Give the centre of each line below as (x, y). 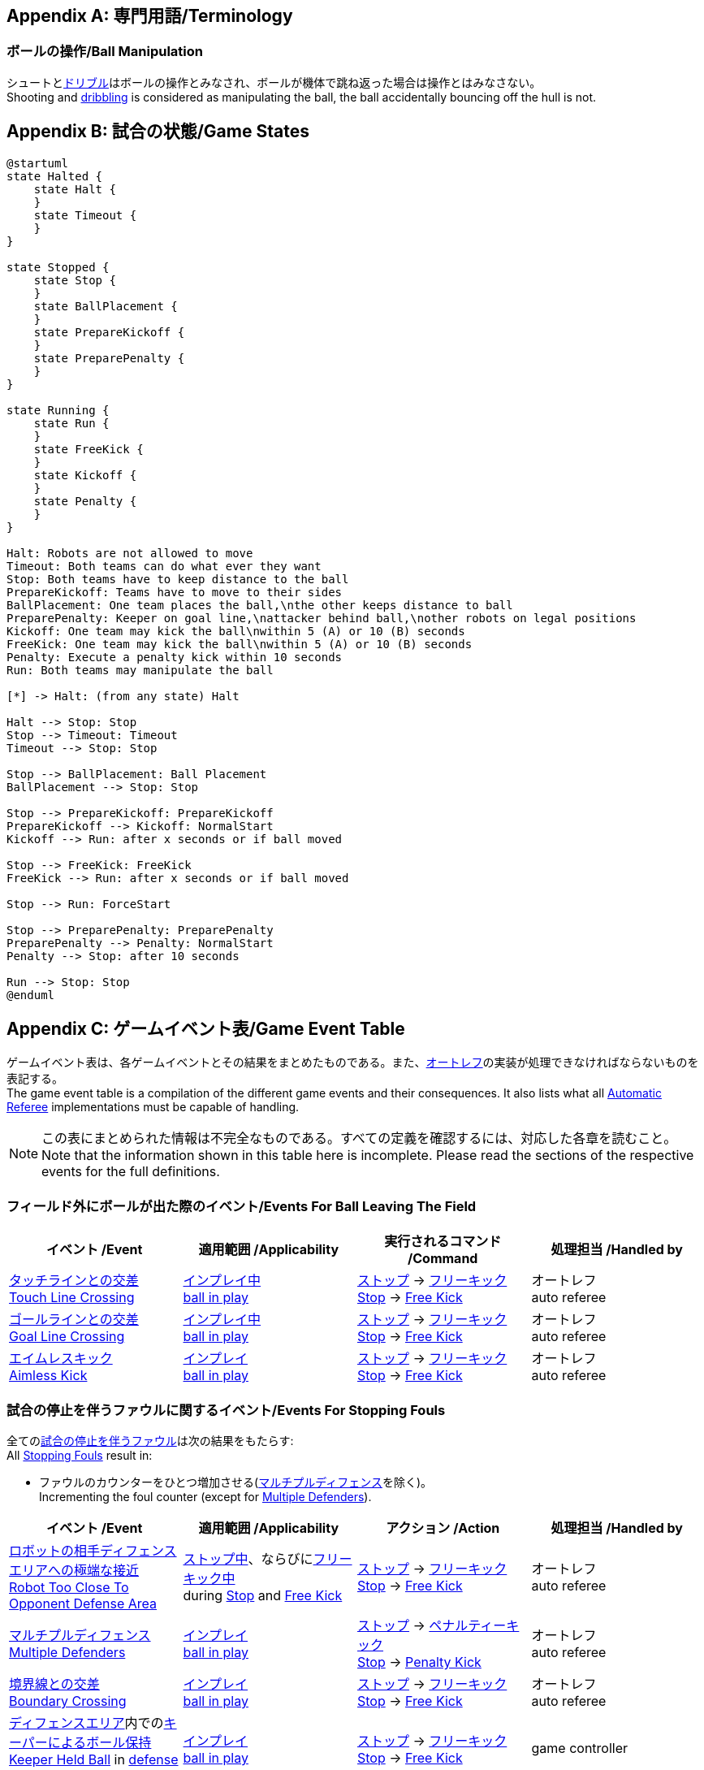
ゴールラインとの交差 (74, 1320)
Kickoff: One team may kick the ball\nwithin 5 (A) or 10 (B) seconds (236, 631)
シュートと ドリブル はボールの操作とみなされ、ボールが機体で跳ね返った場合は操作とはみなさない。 (274, 82)
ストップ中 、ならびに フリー (268, 1558)
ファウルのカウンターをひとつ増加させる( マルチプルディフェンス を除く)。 (235, 1482)
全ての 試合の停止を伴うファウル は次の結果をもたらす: (150, 1440)
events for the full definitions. (131, 1172)
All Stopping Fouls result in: (80, 1455)
